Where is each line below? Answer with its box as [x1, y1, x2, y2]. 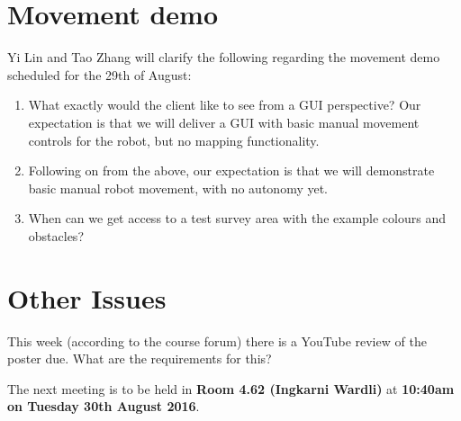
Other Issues [7, 279, 167, 316]
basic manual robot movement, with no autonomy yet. [28, 178, 329, 197]
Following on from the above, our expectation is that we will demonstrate [28, 161, 435, 180]
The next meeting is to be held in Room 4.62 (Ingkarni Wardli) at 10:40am [7, 379, 455, 398]
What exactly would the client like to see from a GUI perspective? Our [28, 95, 421, 114]
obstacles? [28, 226, 84, 245]
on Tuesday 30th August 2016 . [7, 397, 200, 416]
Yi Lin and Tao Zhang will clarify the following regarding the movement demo [7, 48, 440, 67]
